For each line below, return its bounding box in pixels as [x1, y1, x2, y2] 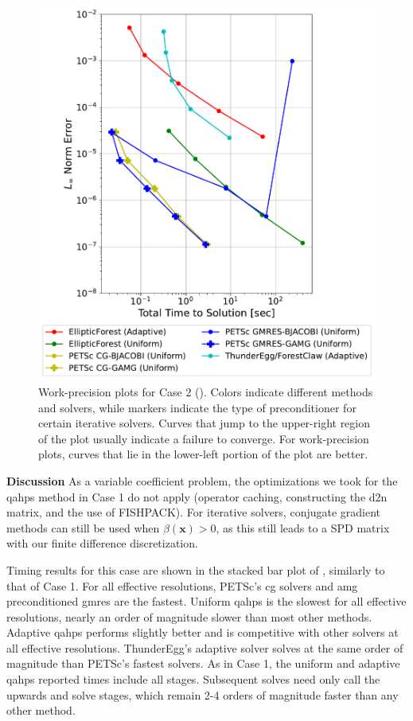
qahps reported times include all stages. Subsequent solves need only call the [6, 671, 380, 688]
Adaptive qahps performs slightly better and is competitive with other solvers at [6, 624, 399, 641]
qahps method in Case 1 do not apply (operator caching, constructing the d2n [6, 488, 388, 505]
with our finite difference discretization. [6, 535, 198, 551]
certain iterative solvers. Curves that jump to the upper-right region [38, 415, 371, 431]
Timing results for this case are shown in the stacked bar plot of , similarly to [6, 561, 385, 578]
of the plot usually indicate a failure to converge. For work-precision [38, 430, 369, 446]
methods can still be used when [6, 519, 160, 536]
